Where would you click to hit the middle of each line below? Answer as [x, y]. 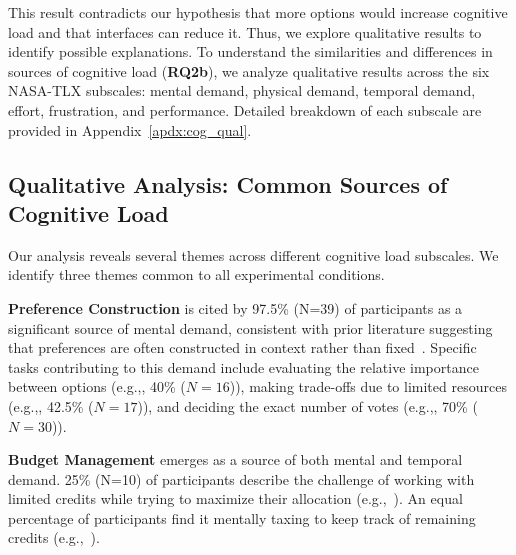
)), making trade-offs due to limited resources [368, 386]
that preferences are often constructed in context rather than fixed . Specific [242, 347]
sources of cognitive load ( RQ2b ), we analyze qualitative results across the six [249, 70]
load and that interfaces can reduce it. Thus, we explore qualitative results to [245, 31]
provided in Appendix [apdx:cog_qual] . [130, 129]
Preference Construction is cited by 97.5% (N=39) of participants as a [235, 307]
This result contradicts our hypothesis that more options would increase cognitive [258, 12]
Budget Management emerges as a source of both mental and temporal [235, 459]
